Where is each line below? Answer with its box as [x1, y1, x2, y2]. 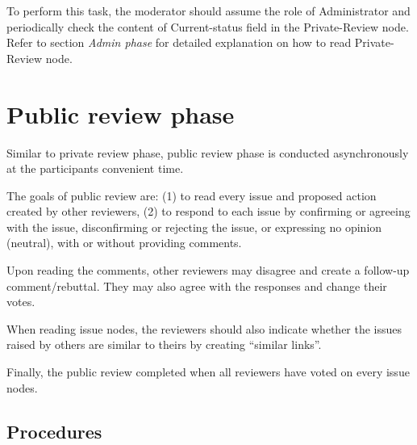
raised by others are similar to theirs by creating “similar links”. [6, 336, 322, 353]
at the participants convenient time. [6, 160, 184, 177]
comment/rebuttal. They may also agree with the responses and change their [6, 277, 387, 294]
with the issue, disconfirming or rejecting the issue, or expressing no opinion [6, 218, 382, 235]
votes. [6, 293, 35, 310]
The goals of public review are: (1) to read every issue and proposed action [6, 187, 377, 204]
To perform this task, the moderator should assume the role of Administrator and [6, 2, 411, 19]
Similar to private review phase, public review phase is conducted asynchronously [6, 144, 409, 161]
